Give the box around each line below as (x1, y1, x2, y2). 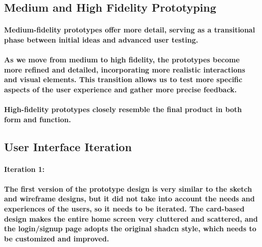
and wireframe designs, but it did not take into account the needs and (4, 193, 255, 204)
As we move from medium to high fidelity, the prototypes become (4, 54, 240, 65)
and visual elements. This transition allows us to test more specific (4, 74, 243, 85)
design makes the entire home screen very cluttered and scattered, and (4, 213, 258, 224)
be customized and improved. (4, 233, 109, 243)
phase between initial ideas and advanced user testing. (4, 34, 199, 45)
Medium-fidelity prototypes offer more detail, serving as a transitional (4, 24, 255, 35)
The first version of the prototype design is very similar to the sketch (4, 183, 252, 194)
